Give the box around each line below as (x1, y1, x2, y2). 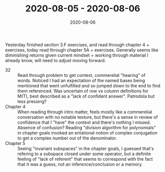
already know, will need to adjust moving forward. (5, 57, 106, 63)
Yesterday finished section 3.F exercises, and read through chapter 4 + (5, 41, 150, 47)
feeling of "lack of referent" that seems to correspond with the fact (17, 156, 153, 162)
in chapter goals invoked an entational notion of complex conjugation (17, 130, 158, 136)
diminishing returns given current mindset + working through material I (5, 52, 149, 58)
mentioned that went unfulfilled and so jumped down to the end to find (17, 82, 161, 89)
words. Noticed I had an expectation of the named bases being (17, 77, 145, 83)
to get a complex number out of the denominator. (17, 135, 117, 141)
